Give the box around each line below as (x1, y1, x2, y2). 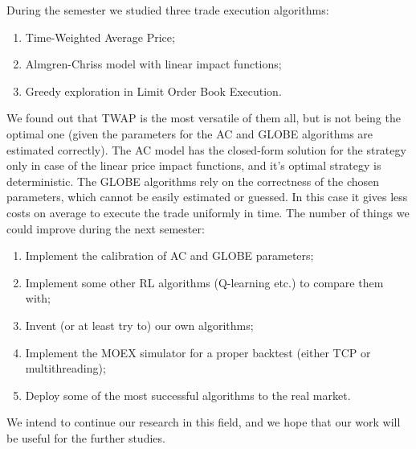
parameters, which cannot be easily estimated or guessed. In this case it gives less (6, 188, 408, 205)
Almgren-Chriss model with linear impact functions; (25, 56, 282, 72)
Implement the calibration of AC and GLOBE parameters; (25, 247, 314, 264)
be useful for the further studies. (6, 429, 165, 446)
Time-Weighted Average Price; (25, 28, 175, 45)
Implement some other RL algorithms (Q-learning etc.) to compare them (25, 274, 384, 290)
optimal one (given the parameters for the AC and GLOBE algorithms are (6, 125, 373, 142)
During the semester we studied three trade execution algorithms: (6, 2, 329, 18)
